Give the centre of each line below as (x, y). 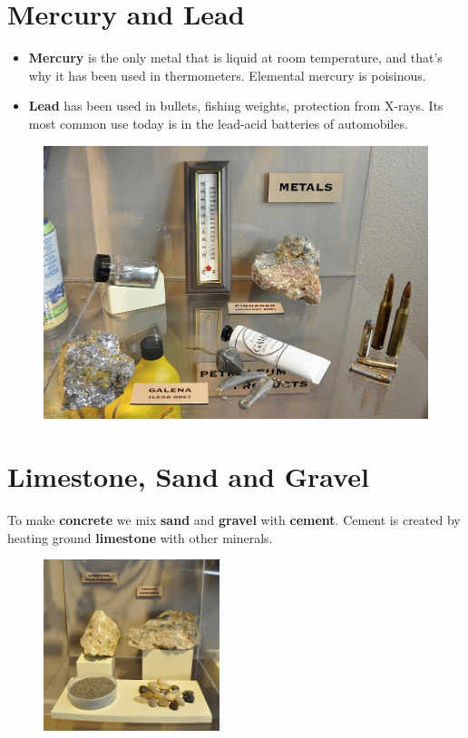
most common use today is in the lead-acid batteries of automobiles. (218, 123)
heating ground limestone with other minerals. (140, 537)
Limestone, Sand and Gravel (188, 476)
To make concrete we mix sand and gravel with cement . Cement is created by (234, 520)
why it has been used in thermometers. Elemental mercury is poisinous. (227, 75)
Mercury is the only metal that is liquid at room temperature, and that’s (235, 58)
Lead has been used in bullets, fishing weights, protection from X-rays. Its (236, 106)
